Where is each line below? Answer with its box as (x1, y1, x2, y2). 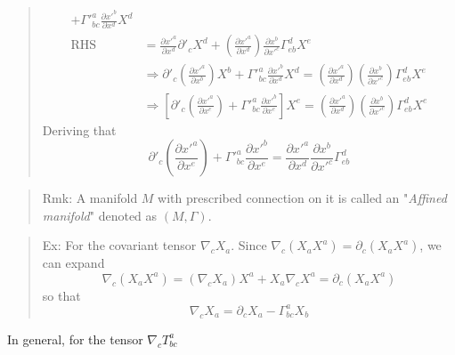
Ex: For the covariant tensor (42, 236, 197, 254)
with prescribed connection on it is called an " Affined (158, 189, 447, 207)
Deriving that (42, 120, 117, 139)
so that (42, 286, 81, 304)
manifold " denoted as (42, 206, 158, 224)
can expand (42, 254, 105, 272)
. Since (231, 236, 267, 254)
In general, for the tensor (7, 329, 143, 348)
